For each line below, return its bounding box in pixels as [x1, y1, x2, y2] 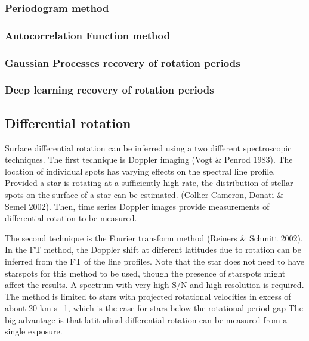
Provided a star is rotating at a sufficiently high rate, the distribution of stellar [5, 176, 293, 189]
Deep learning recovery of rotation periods [5, 82, 214, 97]
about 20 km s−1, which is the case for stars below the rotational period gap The [5, 302, 303, 314]
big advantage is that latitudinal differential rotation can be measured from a [5, 313, 288, 325]
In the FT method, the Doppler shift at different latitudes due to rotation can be [5, 243, 301, 256]
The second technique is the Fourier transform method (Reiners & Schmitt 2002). [5, 231, 303, 244]
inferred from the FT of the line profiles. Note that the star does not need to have [5, 255, 304, 267]
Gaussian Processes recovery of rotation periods [5, 55, 240, 70]
